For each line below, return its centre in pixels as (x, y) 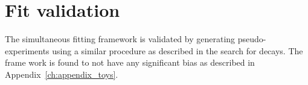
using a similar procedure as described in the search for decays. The (178, 50)
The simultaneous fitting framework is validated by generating (120, 39)
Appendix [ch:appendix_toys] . (62, 74)
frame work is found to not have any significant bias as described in (130, 62)
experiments (27, 50)
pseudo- (252, 39)
